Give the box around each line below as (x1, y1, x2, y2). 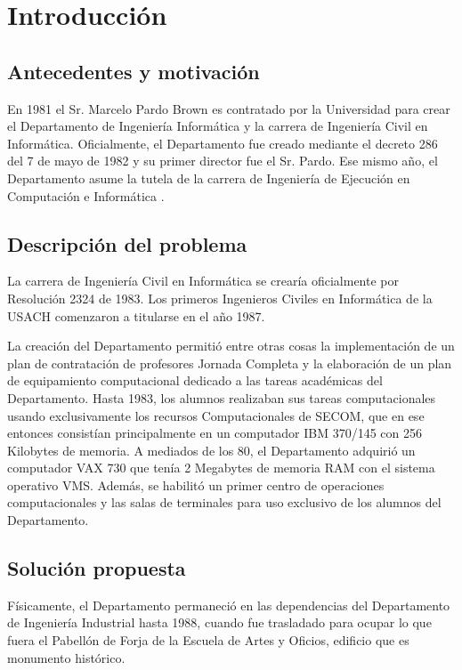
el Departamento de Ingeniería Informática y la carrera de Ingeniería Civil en (7, 117, 428, 135)
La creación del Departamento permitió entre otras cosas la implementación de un (7, 336, 455, 355)
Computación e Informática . (7, 186, 165, 205)
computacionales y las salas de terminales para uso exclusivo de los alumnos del (7, 493, 442, 512)
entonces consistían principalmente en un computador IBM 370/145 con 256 (7, 424, 422, 442)
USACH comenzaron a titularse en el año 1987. (7, 306, 265, 325)
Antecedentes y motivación (7, 57, 260, 85)
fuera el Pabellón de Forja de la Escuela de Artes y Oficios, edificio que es (7, 631, 409, 650)
